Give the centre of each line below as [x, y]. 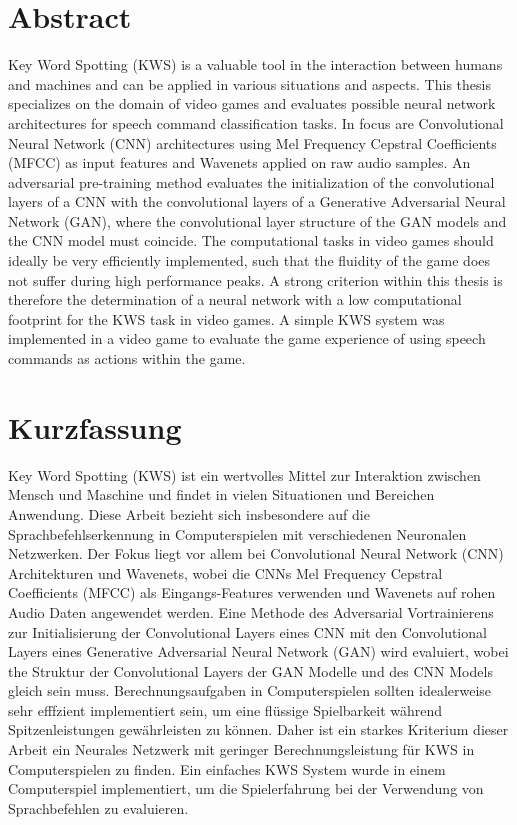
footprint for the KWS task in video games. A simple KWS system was [226, 318]
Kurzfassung [95, 426]
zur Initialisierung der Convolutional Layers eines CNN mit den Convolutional [247, 631]
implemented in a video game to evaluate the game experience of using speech [247, 338]
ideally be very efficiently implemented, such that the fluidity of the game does [249, 260]
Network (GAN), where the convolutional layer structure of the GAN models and [257, 220]
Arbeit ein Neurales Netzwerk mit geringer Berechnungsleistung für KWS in [241, 749]
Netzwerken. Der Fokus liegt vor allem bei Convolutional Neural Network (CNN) [256, 553]
